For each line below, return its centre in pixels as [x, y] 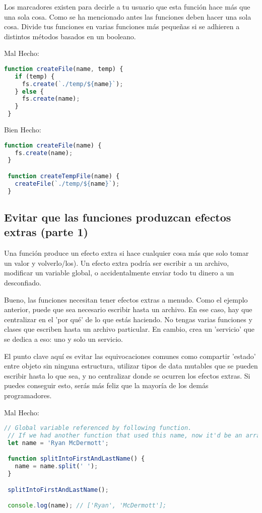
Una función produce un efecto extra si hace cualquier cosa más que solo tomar [126, 253]
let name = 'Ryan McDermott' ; [58, 443]
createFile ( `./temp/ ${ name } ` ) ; [67, 184]
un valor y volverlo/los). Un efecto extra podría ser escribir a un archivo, [117, 263]
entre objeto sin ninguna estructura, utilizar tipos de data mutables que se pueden [131, 366]
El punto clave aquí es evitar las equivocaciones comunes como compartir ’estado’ [130, 356]
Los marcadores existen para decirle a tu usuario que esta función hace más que [127, 7]
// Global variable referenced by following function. [98, 428]
